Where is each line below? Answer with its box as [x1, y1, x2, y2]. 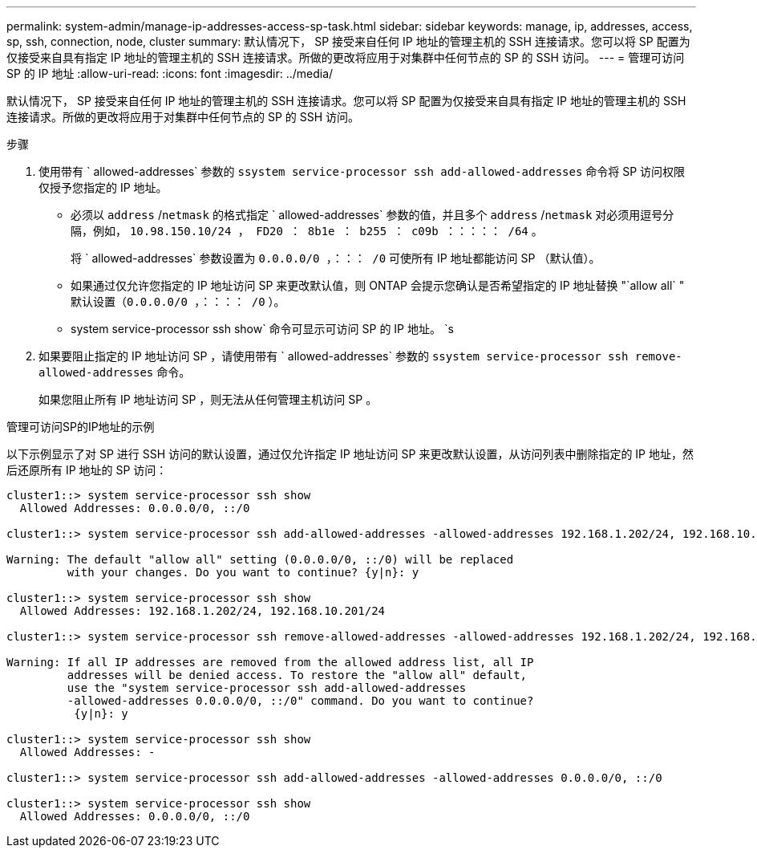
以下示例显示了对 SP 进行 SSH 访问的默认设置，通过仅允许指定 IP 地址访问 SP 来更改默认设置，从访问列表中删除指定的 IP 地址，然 [6, 447, 694, 461]
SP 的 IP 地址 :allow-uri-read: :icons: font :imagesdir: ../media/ [6, 67, 334, 80]
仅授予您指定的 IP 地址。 [38, 181, 168, 194]
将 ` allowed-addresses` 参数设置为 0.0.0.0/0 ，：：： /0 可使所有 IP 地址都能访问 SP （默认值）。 [71, 251, 601, 265]
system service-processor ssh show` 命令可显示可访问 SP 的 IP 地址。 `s [71, 322, 454, 335]
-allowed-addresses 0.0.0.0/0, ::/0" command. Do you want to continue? [67, 694, 534, 707]
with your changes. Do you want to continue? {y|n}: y [67, 566, 419, 579]
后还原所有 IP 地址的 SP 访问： [6, 463, 168, 477]
